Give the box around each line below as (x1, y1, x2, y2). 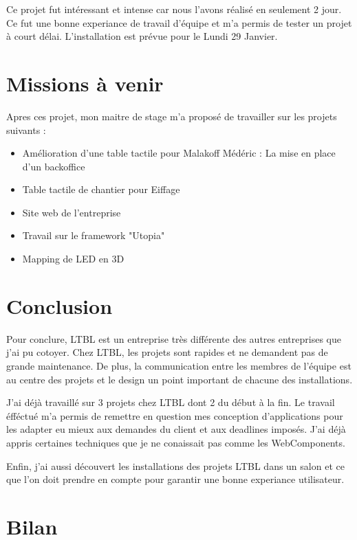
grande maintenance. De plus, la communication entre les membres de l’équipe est (6, 358, 351, 372)
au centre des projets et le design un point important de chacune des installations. (6, 372, 353, 386)
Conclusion (6, 291, 113, 319)
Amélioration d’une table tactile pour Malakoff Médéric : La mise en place (22, 146, 336, 160)
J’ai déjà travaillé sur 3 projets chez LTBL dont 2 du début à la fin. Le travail (6, 395, 335, 409)
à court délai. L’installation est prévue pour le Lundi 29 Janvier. (6, 29, 278, 43)
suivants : (6, 122, 46, 137)
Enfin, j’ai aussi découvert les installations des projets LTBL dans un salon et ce (6, 458, 345, 473)
